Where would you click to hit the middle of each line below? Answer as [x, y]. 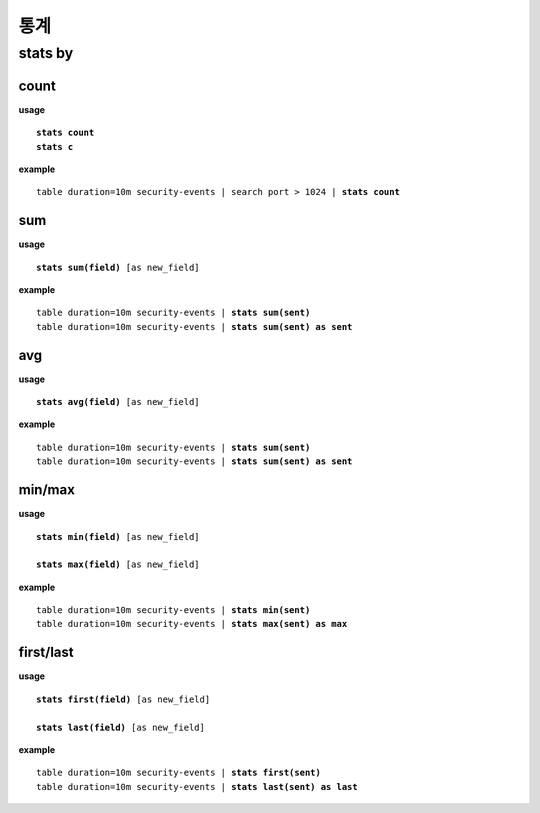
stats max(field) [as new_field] [118, 564]
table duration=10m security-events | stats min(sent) [173, 610]
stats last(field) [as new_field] [120, 727]
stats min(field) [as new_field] [118, 536]
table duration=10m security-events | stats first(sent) [179, 773]
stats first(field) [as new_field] [123, 699]
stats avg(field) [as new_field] [118, 402]
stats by [46, 53]
